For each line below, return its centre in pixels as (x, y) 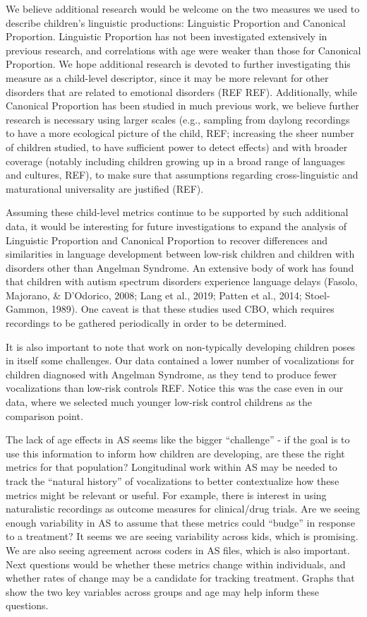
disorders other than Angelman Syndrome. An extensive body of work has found (180, 267)
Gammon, (27, 309)
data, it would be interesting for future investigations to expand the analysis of (176, 226)
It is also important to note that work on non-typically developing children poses (181, 346)
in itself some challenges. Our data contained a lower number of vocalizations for (180, 360)
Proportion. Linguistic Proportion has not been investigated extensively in (167, 36)
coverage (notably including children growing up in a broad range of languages (175, 161)
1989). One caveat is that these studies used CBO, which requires (193, 309)
